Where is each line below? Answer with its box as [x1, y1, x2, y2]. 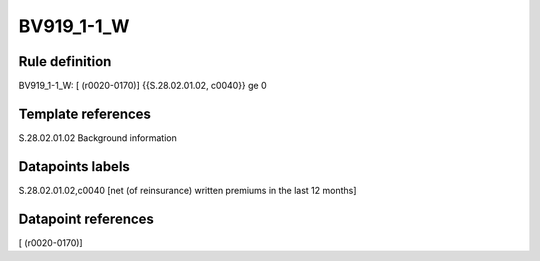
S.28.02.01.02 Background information [18, 131, 177, 144]
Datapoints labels [18, 158, 130, 175]
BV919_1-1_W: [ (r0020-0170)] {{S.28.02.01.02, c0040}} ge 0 [18, 80, 267, 92]
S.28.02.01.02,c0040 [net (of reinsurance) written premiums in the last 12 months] [18, 184, 357, 196]
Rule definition [18, 53, 112, 70]
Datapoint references [18, 210, 155, 227]
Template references [18, 105, 152, 122]
